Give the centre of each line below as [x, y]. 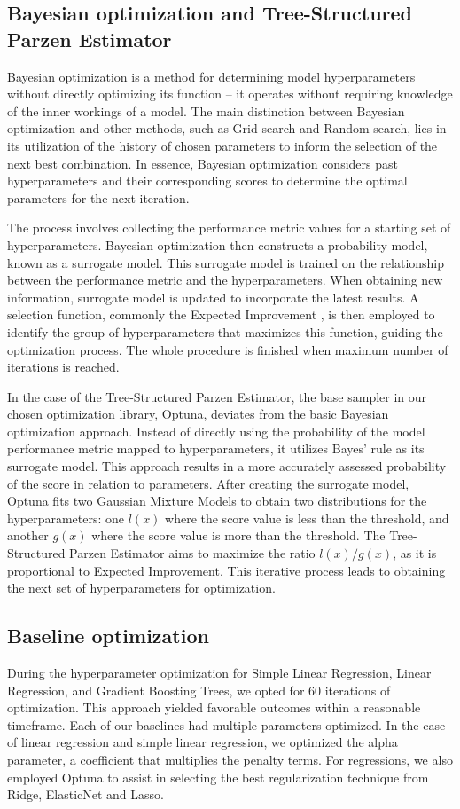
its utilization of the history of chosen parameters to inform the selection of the [222, 145]
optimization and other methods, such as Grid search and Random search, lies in [227, 128]
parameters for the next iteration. [98, 197]
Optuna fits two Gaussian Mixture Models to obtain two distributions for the [217, 501]
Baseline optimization [108, 636]
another [28, 535]
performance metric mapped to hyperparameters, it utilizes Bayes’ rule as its [216, 448]
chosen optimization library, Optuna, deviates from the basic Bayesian [198, 414]
